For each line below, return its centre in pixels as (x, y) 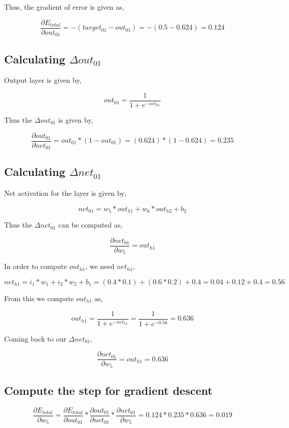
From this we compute (39, 298)
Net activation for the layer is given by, (65, 193)
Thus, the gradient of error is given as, (64, 7)
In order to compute (36, 266)
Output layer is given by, (43, 80)
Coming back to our (35, 338)
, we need (100, 266)
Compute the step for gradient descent (108, 390)
